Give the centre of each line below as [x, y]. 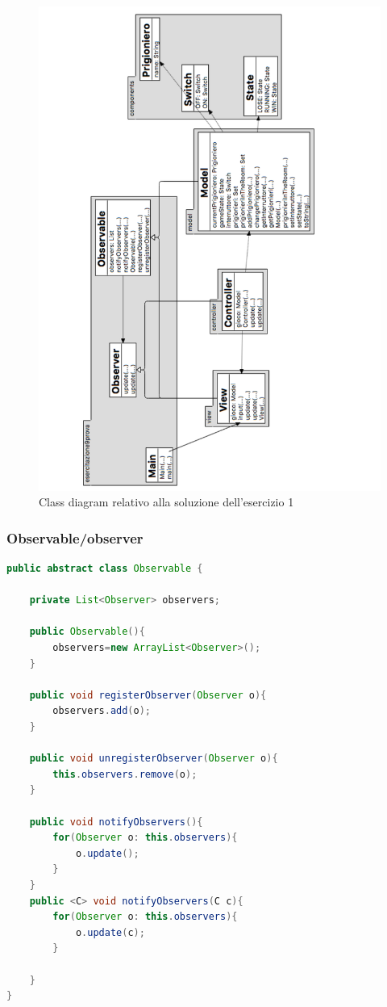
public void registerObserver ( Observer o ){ [148, 695]
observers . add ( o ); [102, 711]
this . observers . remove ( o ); [125, 774]
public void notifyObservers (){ [116, 822]
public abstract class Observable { [105, 569]
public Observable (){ [87, 632]
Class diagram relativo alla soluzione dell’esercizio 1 [166, 502]
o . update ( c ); [110, 932]
